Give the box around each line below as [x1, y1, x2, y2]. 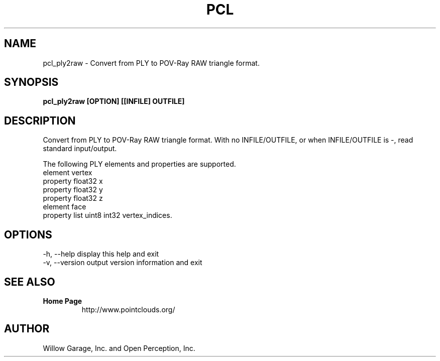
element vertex [43, 168, 92, 177]
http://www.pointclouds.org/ [81, 305, 175, 314]
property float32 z [43, 194, 103, 203]
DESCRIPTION [4, 114, 76, 127]
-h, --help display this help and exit [43, 250, 159, 259]
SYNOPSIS [4, 76, 59, 89]
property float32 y [43, 185, 103, 194]
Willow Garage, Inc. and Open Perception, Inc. [43, 343, 195, 352]
